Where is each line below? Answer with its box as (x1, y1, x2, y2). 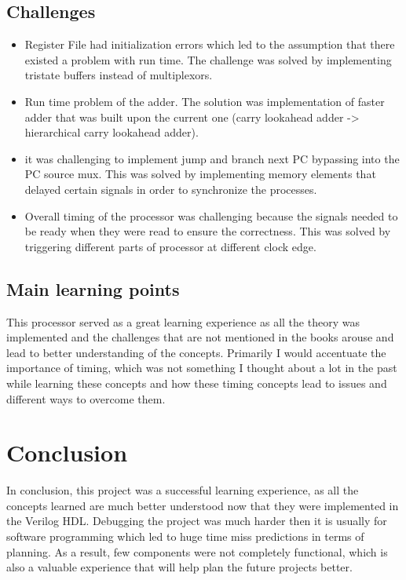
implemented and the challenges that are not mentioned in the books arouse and (6, 329, 394, 345)
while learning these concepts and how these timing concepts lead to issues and (6, 374, 387, 391)
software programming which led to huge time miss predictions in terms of (6, 528, 364, 544)
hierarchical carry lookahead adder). (24, 124, 199, 140)
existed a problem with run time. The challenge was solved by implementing (24, 51, 392, 67)
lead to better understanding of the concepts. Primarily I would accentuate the (6, 344, 386, 360)
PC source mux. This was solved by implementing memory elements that (24, 166, 376, 182)
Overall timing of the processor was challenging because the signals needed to (24, 207, 398, 224)
